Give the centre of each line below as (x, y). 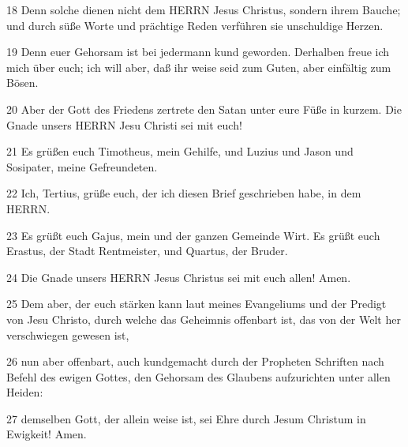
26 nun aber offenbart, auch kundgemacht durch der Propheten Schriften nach (195, 361)
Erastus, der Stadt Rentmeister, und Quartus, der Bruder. (147, 251)
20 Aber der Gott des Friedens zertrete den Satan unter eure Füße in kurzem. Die (204, 109)
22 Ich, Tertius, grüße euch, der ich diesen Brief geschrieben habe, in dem (184, 193)
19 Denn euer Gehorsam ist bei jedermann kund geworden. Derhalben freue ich (198, 52)
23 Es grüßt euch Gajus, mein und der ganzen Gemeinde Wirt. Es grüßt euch (193, 235)
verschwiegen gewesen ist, (68, 334)
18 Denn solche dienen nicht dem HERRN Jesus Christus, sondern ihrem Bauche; (204, 9)
